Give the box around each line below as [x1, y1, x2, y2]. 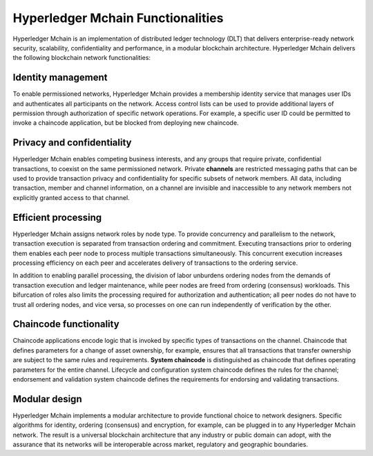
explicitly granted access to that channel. [12, 193, 131, 201]
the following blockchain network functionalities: [12, 54, 151, 62]
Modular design [12, 393, 82, 405]
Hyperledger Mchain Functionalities [12, 10, 224, 26]
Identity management [12, 72, 108, 83]
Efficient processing [12, 211, 102, 224]
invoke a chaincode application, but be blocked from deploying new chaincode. [12, 119, 239, 127]
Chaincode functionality [12, 318, 120, 330]
